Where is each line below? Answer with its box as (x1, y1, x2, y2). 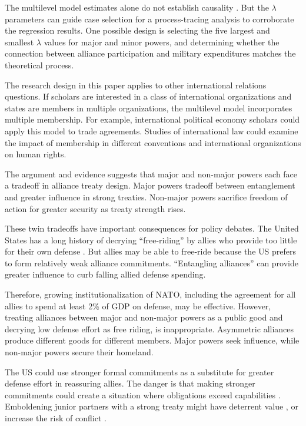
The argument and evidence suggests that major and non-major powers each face (5, 167, 298, 180)
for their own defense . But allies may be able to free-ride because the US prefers (5, 245, 296, 257)
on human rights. (5, 148, 66, 160)
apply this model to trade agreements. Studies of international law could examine (5, 124, 298, 137)
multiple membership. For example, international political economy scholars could (5, 113, 300, 126)
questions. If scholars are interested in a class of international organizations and (5, 90, 292, 103)
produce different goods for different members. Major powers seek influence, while (5, 334, 300, 346)
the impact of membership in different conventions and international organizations (5, 136, 301, 148)
